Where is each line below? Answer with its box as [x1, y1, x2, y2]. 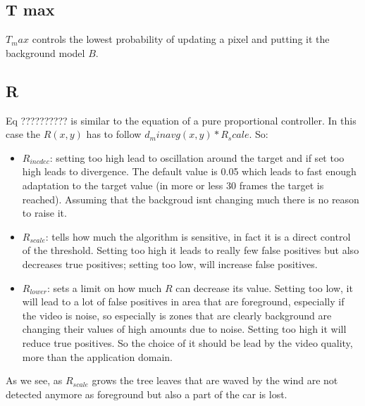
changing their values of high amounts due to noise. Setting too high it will [22, 322, 347, 336]
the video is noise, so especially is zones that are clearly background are [22, 307, 332, 322]
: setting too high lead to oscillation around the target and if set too [49, 150, 345, 165]
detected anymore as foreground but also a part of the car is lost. [6, 386, 287, 401]
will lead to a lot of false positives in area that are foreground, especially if [22, 294, 345, 309]
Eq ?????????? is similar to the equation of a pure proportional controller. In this [6, 113, 357, 127]
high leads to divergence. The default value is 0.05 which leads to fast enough [22, 164, 357, 179]
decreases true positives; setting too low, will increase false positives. [22, 256, 318, 271]
